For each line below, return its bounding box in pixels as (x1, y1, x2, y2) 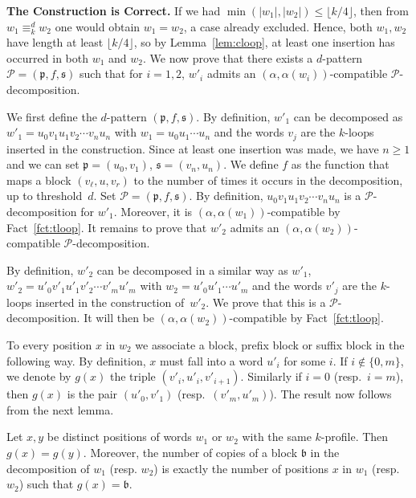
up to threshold (6, 187, 83, 204)
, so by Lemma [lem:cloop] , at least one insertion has (133, 34, 395, 51)
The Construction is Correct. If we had (6, 2, 221, 18)
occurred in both (6, 49, 88, 66)
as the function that (291, 156, 389, 173)
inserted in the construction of (35, 293, 185, 310)
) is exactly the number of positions (153, 459, 328, 476)
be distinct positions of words (47, 428, 192, 445)
